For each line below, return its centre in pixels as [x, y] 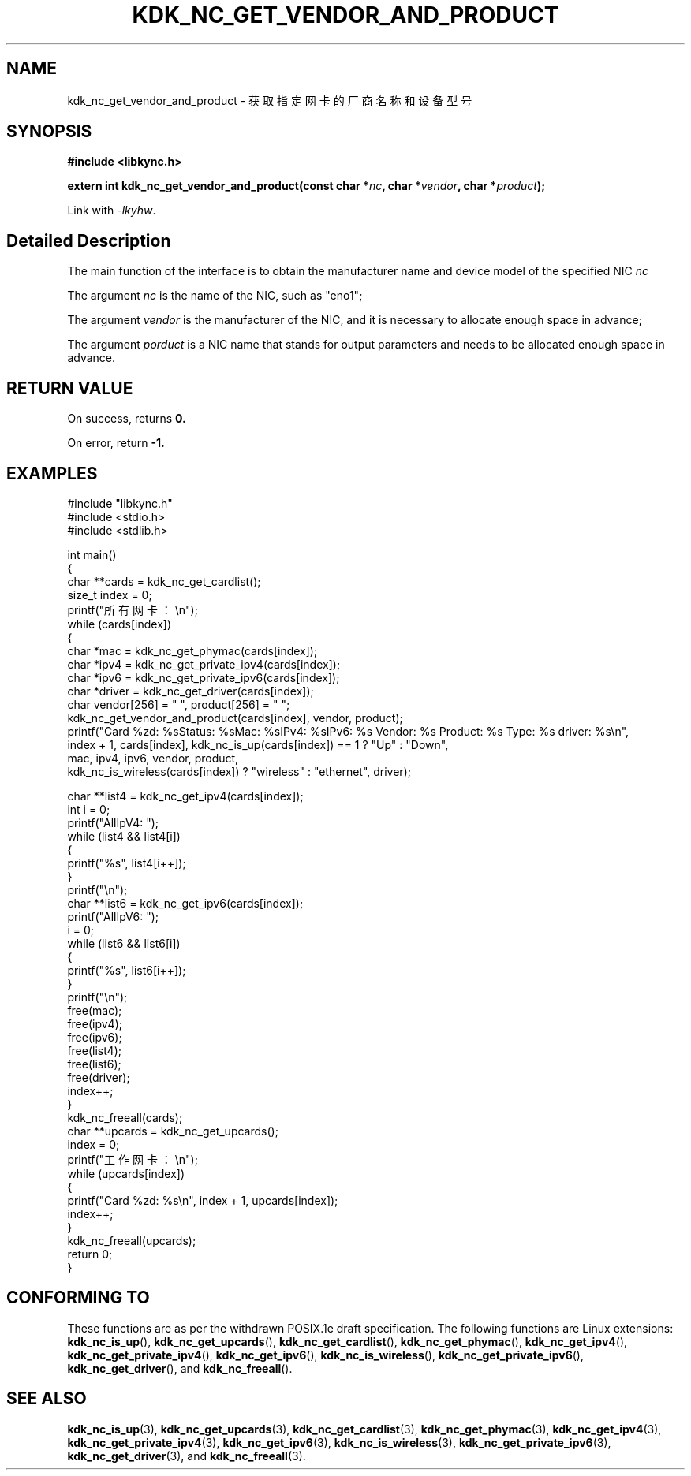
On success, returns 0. [127, 419]
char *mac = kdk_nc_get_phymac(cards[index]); [192, 650]
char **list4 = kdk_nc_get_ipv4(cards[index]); [185, 796]
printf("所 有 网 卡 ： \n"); [133, 609]
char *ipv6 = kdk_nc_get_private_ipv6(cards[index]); [204, 677]
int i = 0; [89, 809]
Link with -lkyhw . [112, 211]
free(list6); [94, 1064]
